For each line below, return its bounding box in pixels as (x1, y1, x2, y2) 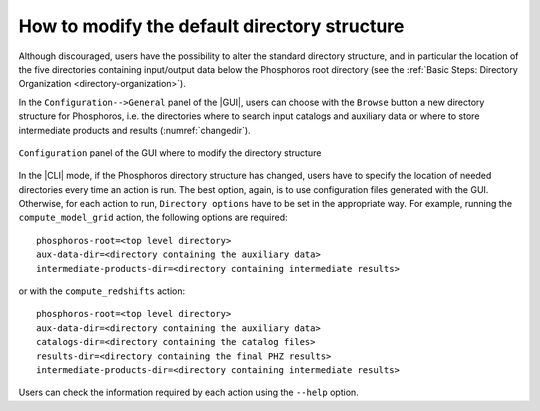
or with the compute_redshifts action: (18, 285, 185, 297)
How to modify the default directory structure (18, 15, 405, 37)
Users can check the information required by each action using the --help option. (18, 386, 359, 399)
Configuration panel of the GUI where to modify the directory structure (18, 146, 322, 159)
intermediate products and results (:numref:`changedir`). (18, 124, 251, 136)
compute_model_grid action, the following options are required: (18, 211, 288, 224)
